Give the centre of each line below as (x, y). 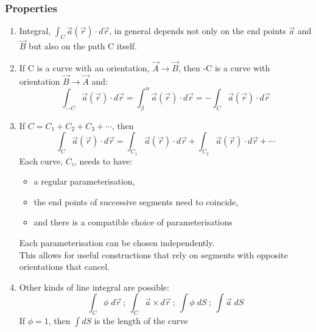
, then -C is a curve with (224, 68)
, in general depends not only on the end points (198, 31)
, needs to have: (104, 161)
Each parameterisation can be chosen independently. (117, 242)
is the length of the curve (141, 321)
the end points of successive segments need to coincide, (136, 201)
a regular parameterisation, (84, 181)
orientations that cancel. (65, 267)
